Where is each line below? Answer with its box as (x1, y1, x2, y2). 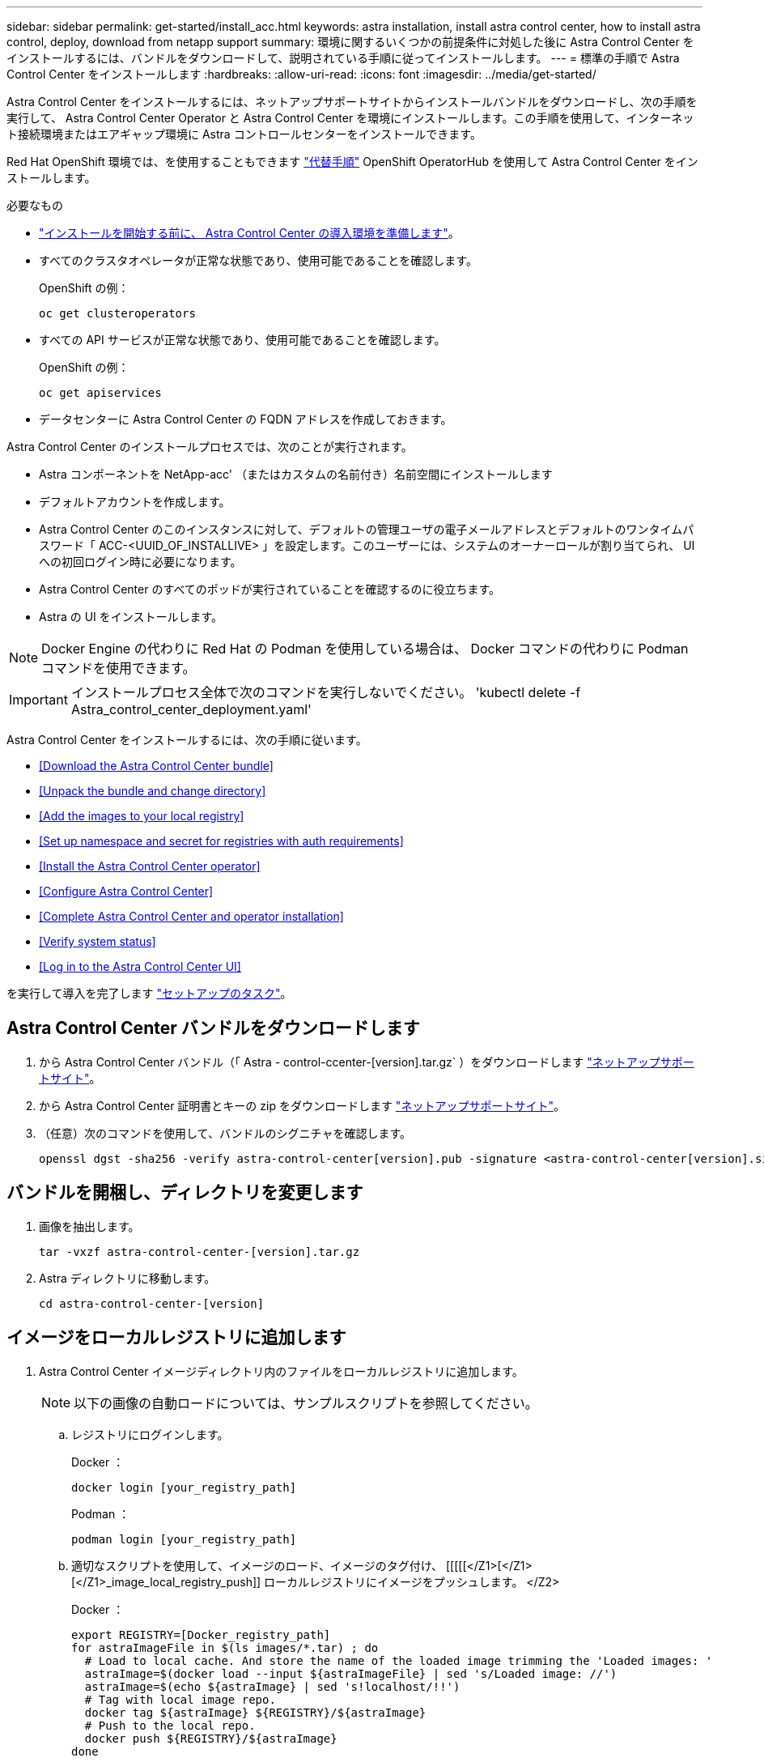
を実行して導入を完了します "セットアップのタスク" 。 (6, 986, 292, 1000)
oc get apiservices (39, 386, 162, 399)
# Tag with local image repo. (84, 1692, 276, 1706)
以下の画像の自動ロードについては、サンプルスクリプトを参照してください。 (74, 1394, 538, 1411)
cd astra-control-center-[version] (39, 1296, 265, 1310)
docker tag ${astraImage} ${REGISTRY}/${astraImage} (84, 1705, 427, 1719)
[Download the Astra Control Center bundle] (39, 759, 274, 772)
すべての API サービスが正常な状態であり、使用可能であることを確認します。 (39, 333, 446, 347)
